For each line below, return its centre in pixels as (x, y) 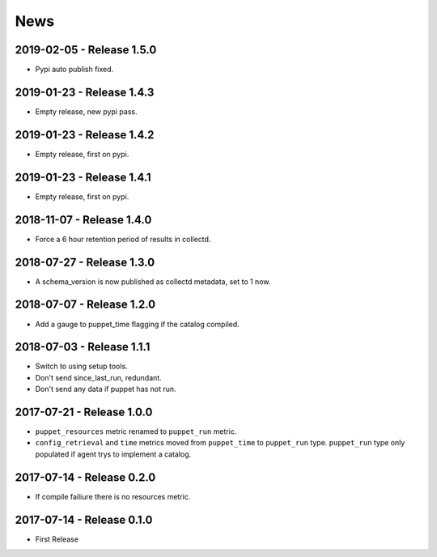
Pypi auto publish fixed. (74, 70)
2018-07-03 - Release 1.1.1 (83, 347)
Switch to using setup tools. (82, 366)
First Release (57, 539)
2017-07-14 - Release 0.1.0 (84, 519)
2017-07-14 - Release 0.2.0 (85, 477)
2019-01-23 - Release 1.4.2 (85, 135)
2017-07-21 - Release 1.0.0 (84, 412)
